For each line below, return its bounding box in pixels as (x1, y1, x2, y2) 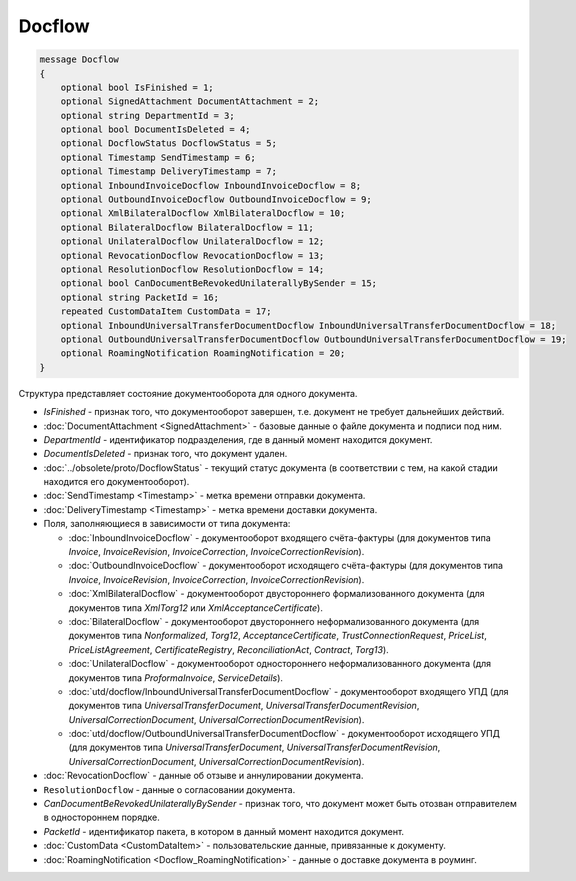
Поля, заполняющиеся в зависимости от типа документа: (43, 518, 291, 530)
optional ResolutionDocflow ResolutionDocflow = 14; (60, 264, 325, 275)
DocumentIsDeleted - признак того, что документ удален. (43, 448, 288, 460)
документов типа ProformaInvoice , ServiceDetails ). (68, 671, 284, 684)
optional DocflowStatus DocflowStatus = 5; (60, 138, 277, 149)
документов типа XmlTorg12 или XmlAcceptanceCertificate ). (68, 601, 324, 614)
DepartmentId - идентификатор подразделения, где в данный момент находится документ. (43, 433, 433, 445)
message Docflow (39, 54, 120, 65)
